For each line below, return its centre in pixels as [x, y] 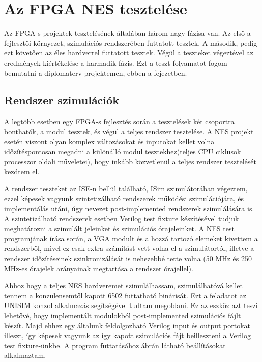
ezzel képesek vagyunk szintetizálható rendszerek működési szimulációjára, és [124, 198]
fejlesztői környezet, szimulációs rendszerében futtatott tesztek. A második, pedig [131, 43]
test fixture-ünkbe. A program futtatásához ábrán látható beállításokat [115, 345]
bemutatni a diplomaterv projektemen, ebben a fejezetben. [96, 73]
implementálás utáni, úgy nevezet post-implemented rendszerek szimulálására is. [129, 208]
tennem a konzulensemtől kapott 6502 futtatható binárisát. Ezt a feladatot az [125, 295]
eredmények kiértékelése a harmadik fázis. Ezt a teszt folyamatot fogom [116, 62]
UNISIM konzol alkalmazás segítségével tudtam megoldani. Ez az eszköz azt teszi [131, 305]
